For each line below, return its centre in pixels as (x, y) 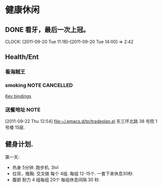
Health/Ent (22, 57)
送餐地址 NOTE (23, 110)
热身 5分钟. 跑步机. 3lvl (35, 167)
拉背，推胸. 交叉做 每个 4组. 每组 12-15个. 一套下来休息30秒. (73, 173)
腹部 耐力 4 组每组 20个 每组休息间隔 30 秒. (56, 180)
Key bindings (18, 96)
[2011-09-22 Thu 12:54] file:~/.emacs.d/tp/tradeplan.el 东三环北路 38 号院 (80, 121)
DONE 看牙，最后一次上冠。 (47, 30)
